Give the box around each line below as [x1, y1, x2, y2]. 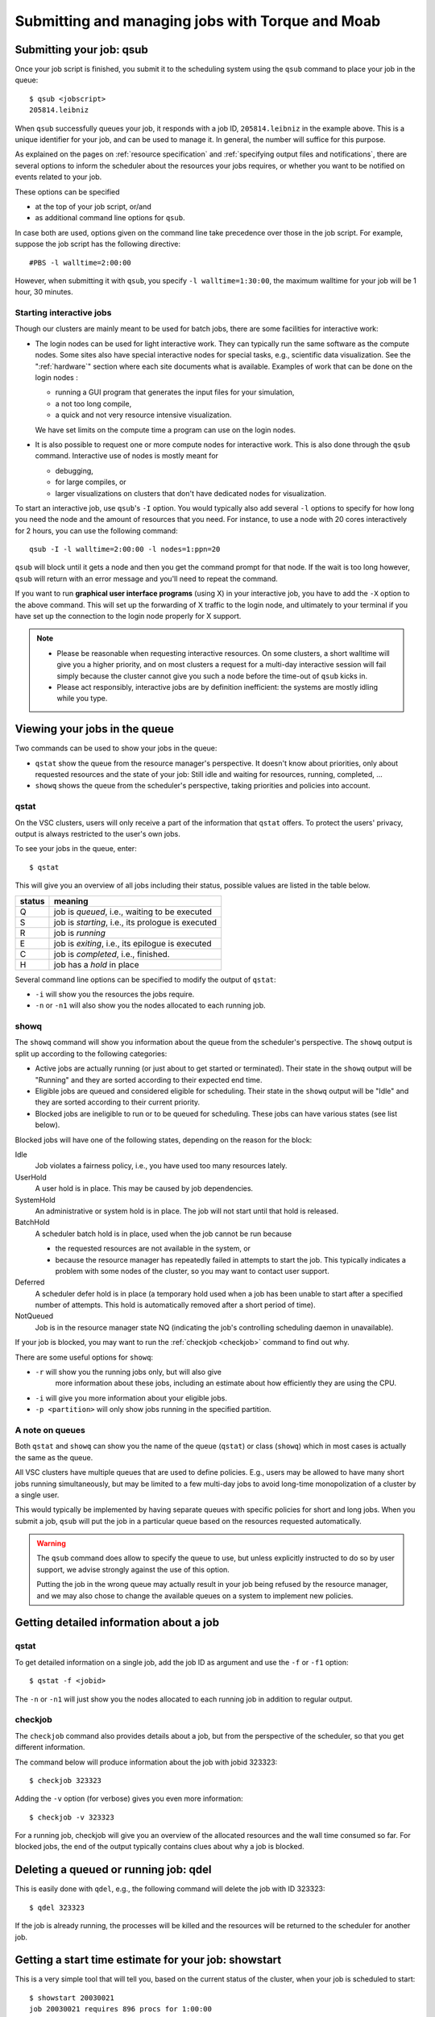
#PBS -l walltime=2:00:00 [29, 258, 132, 267]
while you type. [56, 694, 108, 704]
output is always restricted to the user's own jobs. [14, 829, 180, 838]
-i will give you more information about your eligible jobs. [35, 1393, 227, 1403]
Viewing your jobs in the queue [14, 722, 175, 736]
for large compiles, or [55, 477, 126, 487]
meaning [53, 896, 89, 907]
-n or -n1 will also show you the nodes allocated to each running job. [35, 1000, 266, 1010]
